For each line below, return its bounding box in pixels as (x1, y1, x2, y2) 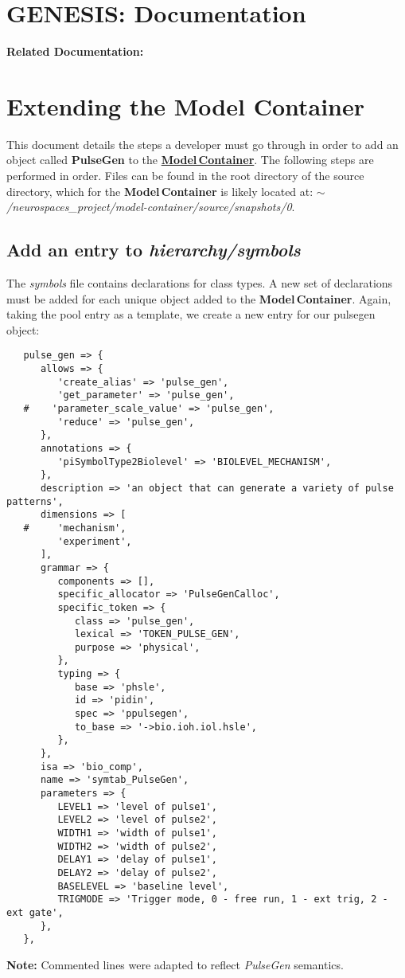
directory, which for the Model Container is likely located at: (6, 182, 313, 199)
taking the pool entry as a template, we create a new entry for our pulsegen (6, 306, 376, 323)
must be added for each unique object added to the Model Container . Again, (6, 290, 391, 307)
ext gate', (6, 906, 64, 918)
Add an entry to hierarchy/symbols (6, 237, 301, 262)
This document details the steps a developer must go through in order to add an (6, 135, 399, 152)
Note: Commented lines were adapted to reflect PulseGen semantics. (6, 956, 344, 972)
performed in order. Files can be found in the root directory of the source (6, 167, 364, 184)
